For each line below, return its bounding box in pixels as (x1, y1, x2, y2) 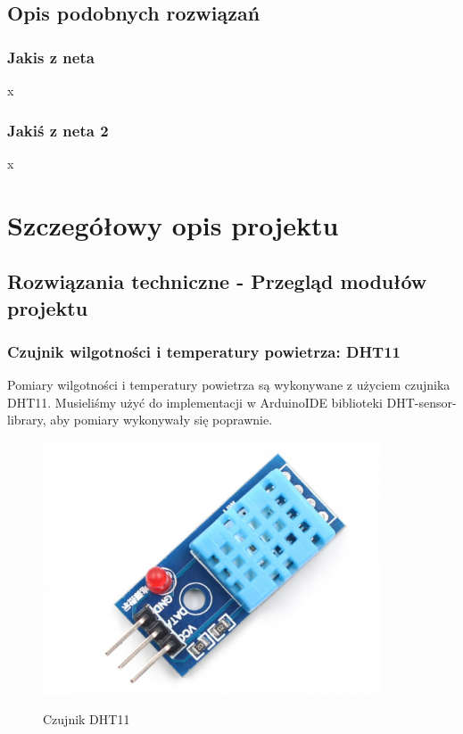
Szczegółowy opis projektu (7, 206, 339, 243)
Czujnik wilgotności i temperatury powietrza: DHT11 (7, 340, 401, 362)
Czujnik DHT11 (43, 710, 130, 728)
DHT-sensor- (386, 392, 457, 411)
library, (7, 410, 46, 429)
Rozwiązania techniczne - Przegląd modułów (7, 268, 427, 295)
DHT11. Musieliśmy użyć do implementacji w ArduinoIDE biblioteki (7, 392, 383, 411)
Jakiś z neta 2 (7, 119, 109, 141)
